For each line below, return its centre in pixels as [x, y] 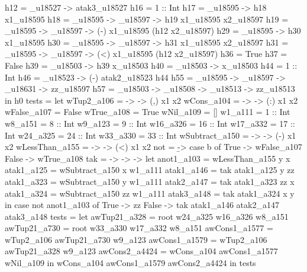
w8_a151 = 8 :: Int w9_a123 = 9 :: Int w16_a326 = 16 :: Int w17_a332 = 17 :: [150, 123]
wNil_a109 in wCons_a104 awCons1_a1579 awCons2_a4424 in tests [130, 263]
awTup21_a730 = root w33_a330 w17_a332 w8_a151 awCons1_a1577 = [139, 228]
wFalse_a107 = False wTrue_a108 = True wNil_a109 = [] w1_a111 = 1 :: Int [148, 112]
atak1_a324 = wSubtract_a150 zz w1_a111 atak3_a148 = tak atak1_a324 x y [150, 193]
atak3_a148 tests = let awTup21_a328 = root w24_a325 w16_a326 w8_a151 [147, 216]
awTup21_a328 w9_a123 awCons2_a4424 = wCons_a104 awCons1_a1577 [141, 251]
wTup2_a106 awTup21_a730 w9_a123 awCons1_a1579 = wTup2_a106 [136, 239]
